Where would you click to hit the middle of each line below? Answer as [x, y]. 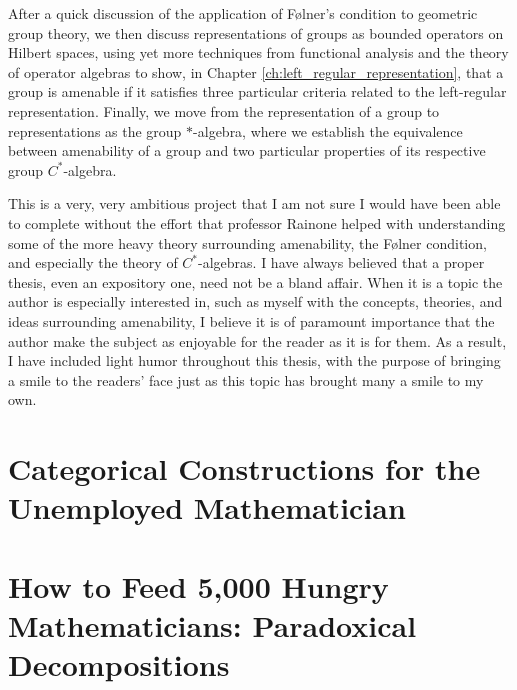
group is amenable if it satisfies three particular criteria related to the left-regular [257, 91]
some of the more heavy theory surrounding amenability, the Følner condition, [247, 242]
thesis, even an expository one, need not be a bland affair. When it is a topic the [255, 281]
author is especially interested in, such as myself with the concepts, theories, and [255, 301]
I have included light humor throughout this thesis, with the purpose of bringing [254, 360]
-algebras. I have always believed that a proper [341, 262]
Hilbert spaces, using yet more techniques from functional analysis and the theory [258, 52]
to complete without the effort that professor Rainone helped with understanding [257, 222]
